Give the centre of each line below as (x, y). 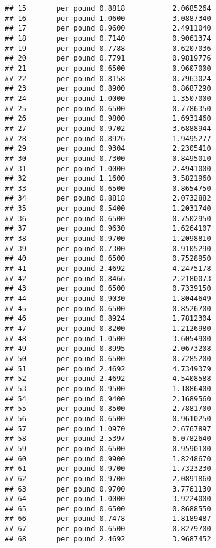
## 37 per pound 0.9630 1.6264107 (108, 229)
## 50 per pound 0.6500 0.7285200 (108, 358)
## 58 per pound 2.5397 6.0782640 (108, 439)
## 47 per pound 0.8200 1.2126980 (108, 329)
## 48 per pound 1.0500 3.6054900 (108, 339)
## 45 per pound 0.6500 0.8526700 (108, 309)
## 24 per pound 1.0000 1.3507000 (108, 98)
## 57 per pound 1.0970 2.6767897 (108, 429)
